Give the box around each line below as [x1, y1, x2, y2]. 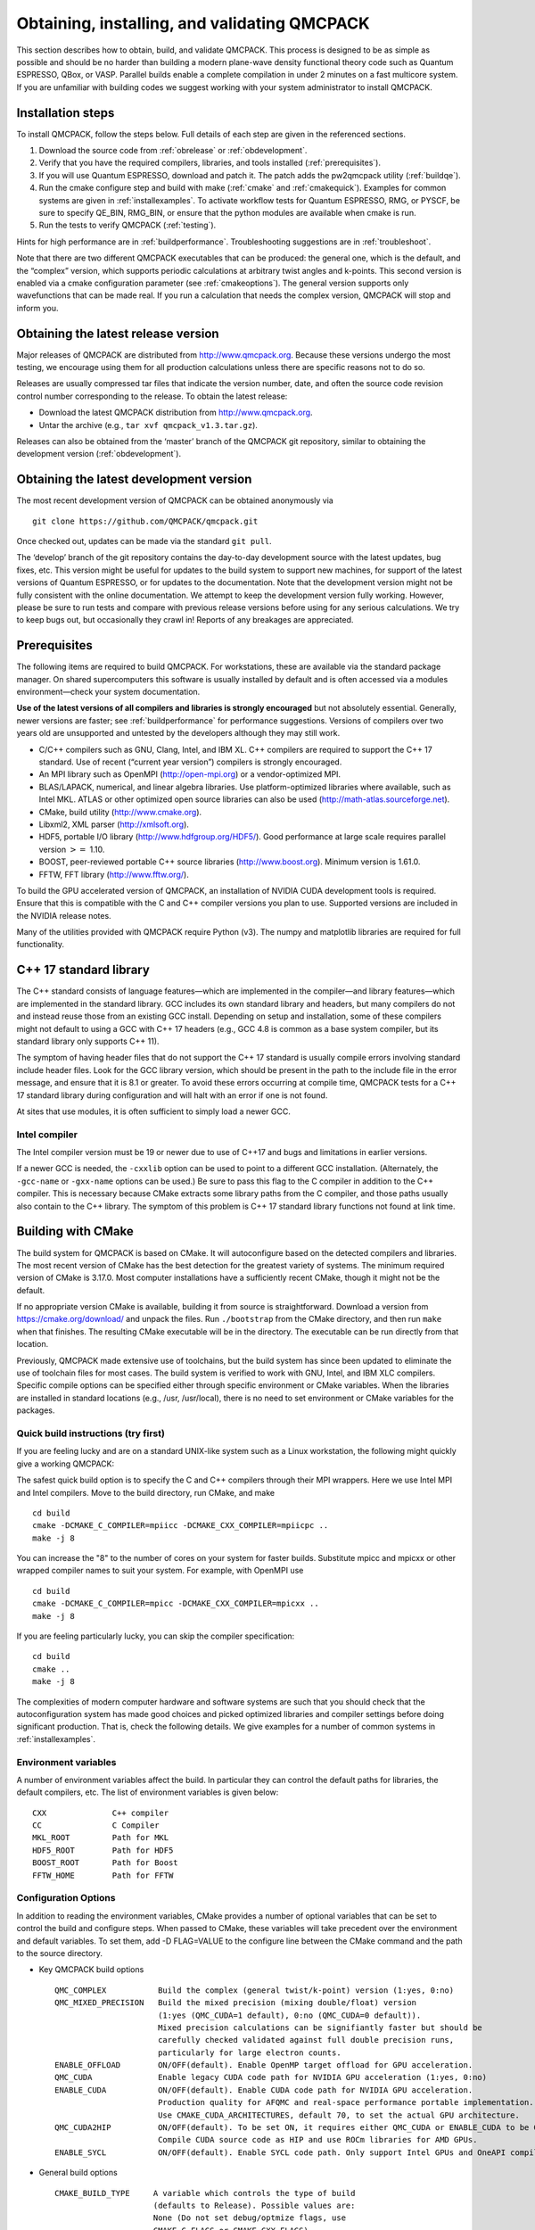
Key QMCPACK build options [38, 1964, 144, 1975]
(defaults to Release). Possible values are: [152, 2200, 356, 2210]
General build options [38, 2168, 118, 2178]
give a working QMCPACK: [16, 1458, 115, 1469]
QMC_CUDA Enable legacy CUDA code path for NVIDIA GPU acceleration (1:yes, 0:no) [54, 2072, 488, 2083]
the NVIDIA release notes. [16, 910, 111, 921]
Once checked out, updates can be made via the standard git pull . [16, 536, 272, 547]
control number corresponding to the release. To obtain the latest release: [16, 391, 288, 401]
